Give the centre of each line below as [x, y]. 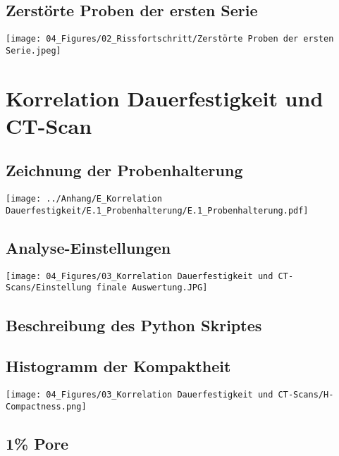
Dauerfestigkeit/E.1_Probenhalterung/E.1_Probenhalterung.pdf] [157, 210]
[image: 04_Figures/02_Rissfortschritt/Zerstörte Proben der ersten [170, 39]
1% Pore [37, 443]
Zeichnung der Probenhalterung [124, 170]
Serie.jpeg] [33, 50]
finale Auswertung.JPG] [152, 288]
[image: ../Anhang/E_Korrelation [84, 199]
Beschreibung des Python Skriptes [134, 325]
